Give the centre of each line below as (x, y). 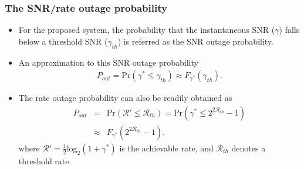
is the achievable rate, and (166, 148)
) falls (289, 30)
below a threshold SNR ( (63, 41)
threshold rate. (45, 160)
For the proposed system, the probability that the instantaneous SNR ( (147, 30)
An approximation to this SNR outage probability (108, 62)
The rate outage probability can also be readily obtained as (125, 98)
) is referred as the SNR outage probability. (195, 41)
